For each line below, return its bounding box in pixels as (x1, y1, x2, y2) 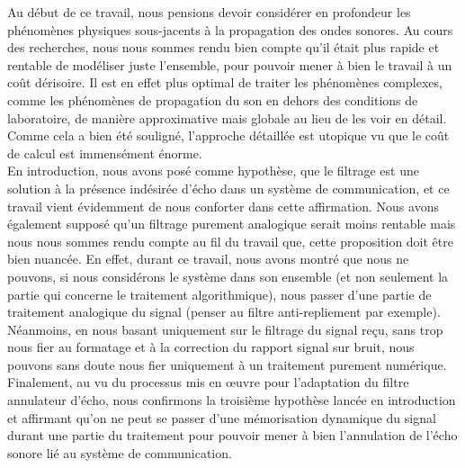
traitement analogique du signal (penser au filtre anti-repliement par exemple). (7, 302, 441, 321)
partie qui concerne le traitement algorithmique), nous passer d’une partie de (7, 284, 432, 303)
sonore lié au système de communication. (7, 443, 232, 462)
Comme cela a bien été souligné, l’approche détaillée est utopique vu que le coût (7, 126, 450, 145)
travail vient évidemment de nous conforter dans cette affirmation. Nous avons (7, 196, 439, 215)
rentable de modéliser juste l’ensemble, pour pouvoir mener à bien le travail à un (7, 55, 452, 74)
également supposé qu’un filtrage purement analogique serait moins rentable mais (7, 214, 456, 233)
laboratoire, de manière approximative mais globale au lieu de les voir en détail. (7, 108, 447, 127)
